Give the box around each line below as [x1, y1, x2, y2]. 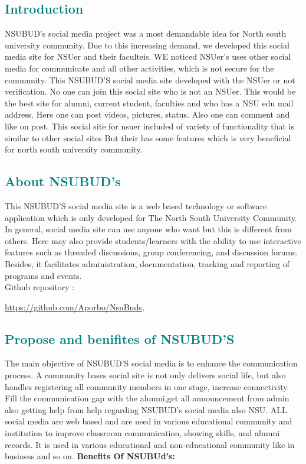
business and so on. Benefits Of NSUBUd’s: [5, 450, 175, 462]
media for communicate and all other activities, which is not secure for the [5, 61, 274, 74]
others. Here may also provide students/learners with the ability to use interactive [5, 234, 301, 246]
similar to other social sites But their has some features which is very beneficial [5, 131, 291, 144]
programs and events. [5, 269, 82, 281]
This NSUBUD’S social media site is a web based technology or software [5, 199, 267, 212]
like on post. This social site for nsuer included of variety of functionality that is [5, 119, 294, 132]
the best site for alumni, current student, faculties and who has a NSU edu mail [5, 96, 294, 109]
